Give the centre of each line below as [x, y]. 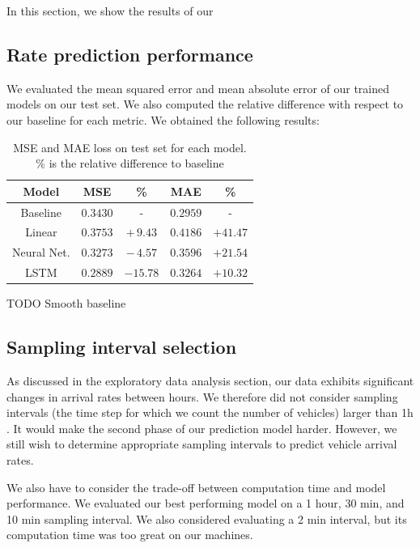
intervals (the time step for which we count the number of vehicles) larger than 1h [210, 412]
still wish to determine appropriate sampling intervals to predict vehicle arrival [202, 444]
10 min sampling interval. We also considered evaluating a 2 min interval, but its [207, 518]
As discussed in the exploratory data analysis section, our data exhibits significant [210, 381]
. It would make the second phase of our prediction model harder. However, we [202, 428]
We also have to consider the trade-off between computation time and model [196, 487]
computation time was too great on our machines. [130, 535]
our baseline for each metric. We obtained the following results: [163, 119]
